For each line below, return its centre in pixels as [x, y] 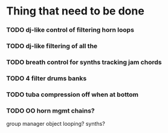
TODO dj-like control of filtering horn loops [70, 30]
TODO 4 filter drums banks [47, 78]
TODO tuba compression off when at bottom [73, 94]
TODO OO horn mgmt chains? [50, 111]
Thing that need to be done [76, 11]
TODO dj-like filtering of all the [52, 46]
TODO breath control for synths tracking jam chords [84, 62]
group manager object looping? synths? [56, 124]
